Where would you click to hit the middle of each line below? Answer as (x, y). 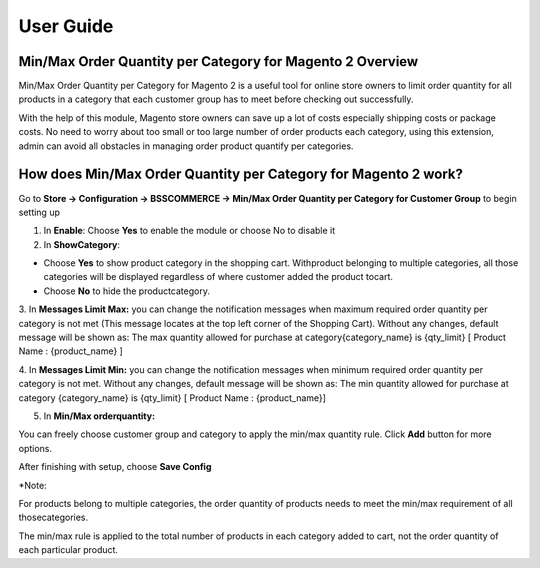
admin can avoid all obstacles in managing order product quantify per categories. (186, 146)
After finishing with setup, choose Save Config (115, 467)
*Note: (32, 485)
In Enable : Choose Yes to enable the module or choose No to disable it (189, 231)
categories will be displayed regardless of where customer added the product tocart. (218, 277)
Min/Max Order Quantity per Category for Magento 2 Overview (218, 61)
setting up (39, 212)
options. (35, 448)
